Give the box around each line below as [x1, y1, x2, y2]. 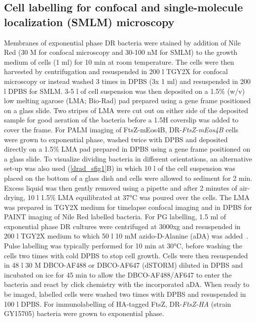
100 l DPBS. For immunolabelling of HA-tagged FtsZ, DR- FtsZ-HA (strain [4, 298, 231, 309]
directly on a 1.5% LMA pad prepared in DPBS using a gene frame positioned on [4, 144, 251, 154]
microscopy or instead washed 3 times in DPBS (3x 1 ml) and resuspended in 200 [4, 76, 251, 86]
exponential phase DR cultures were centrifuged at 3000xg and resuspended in [4, 221, 241, 231]
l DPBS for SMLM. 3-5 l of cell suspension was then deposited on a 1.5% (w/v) [4, 85, 245, 96]
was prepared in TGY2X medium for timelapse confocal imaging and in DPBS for [4, 201, 253, 212]
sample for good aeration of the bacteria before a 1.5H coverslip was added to [4, 115, 239, 125]
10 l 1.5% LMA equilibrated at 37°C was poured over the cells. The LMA [27, 192, 250, 202]
